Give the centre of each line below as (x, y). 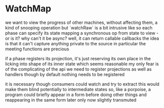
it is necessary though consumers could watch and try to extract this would (82, 84)
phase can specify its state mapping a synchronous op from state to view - (82, 33)
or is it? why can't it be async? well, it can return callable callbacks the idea (82, 38)
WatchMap (28, 9)
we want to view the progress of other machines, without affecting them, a (82, 22)
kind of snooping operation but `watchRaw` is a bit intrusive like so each (79, 27)
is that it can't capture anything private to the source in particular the (76, 43)
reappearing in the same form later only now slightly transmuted (71, 100)
